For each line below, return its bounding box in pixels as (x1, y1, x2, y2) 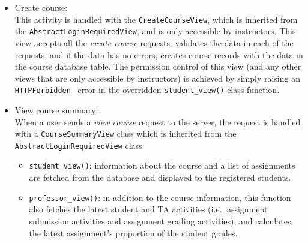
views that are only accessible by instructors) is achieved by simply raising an (14, 71, 300, 84)
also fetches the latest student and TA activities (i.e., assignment (29, 203, 268, 215)
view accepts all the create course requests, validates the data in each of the (14, 36, 294, 49)
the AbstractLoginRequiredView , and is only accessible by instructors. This (14, 25, 296, 37)
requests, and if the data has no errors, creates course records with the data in (14, 48, 303, 61)
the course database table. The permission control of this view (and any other (14, 60, 301, 73)
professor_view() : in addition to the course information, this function (29, 191, 291, 203)
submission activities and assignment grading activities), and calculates (29, 214, 291, 227)
